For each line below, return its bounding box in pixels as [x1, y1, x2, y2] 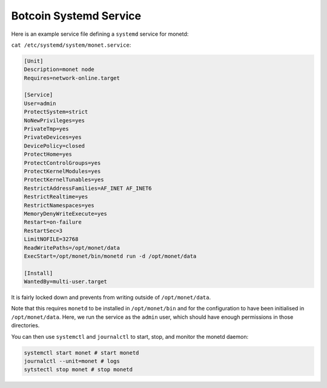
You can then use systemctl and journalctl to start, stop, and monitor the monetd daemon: [11, 333, 248, 340]
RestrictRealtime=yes [24, 193, 88, 200]
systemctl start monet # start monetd [24, 349, 139, 356]
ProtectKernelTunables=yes [24, 176, 104, 183]
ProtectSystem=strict [24, 109, 88, 115]
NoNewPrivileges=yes [24, 117, 85, 124]
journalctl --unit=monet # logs [24, 358, 121, 364]
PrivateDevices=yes [24, 134, 82, 141]
